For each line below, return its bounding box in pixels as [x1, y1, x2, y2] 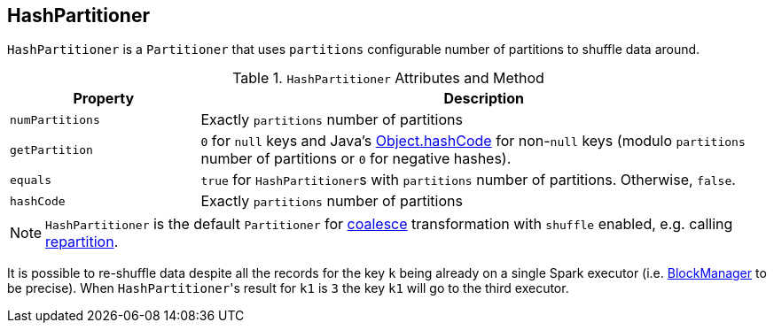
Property [73, 89, 135, 108]
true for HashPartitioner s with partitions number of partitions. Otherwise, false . [200, 171, 736, 189]
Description [443, 89, 524, 108]
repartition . [45, 233, 119, 251]
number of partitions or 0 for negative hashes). [200, 150, 512, 168]
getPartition [10, 142, 93, 157]
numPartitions [10, 112, 100, 127]
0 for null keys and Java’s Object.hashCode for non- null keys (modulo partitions [200, 132, 746, 150]
